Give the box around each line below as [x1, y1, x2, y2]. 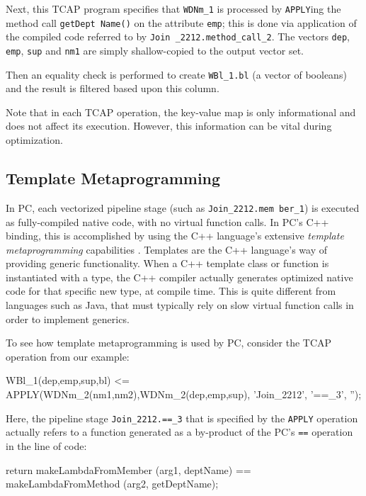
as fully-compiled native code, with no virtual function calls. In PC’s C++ [6, 214, 329, 229]
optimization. [6, 133, 63, 147]
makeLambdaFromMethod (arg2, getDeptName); [6, 476, 219, 491]
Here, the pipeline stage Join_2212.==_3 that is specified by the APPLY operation [6, 410, 358, 425]
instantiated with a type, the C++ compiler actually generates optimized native [6, 269, 353, 284]
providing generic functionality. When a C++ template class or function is [6, 256, 329, 271]
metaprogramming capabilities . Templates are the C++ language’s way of [6, 242, 327, 257]
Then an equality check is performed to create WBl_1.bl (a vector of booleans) [6, 67, 347, 81]
